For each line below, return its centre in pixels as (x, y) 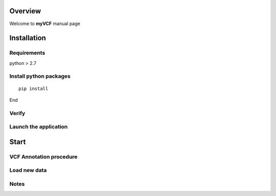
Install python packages (40, 76)
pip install (33, 89)
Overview (25, 11)
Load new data (28, 170)
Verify (17, 113)
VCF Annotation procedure (43, 157)
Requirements (27, 53)
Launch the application (39, 127)
